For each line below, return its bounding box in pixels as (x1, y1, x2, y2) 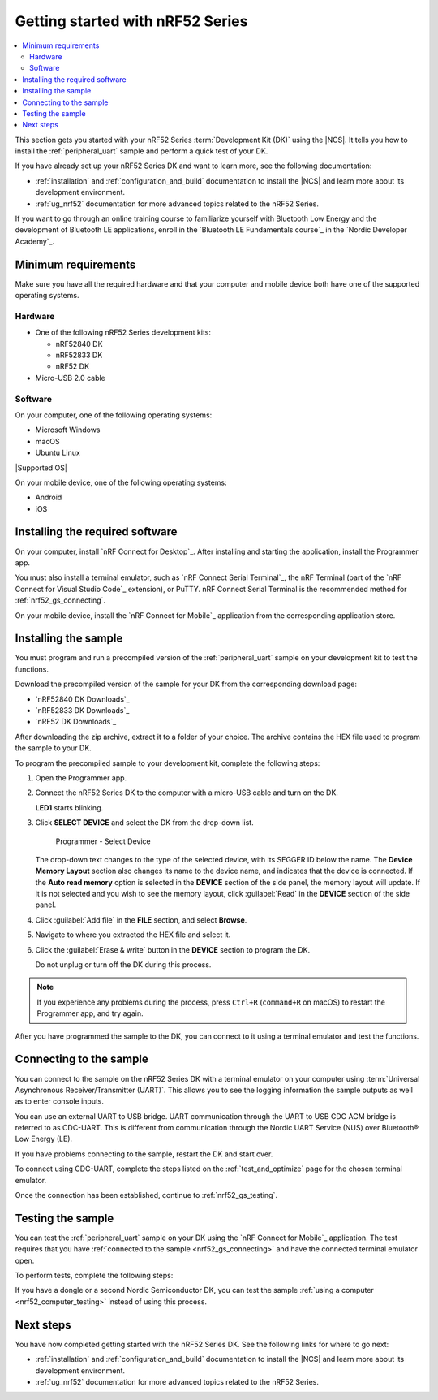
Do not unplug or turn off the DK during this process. (35, 960, 212, 970)
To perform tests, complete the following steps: (15, 1271, 174, 1281)
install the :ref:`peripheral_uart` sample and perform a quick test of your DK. (15, 146, 268, 156)
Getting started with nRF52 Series (15, 12, 248, 30)
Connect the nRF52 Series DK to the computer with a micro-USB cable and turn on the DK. (35, 788, 338, 797)
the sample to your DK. (15, 743, 92, 753)
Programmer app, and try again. (36, 1009, 144, 1018)
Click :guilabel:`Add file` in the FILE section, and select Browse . (35, 914, 247, 925)
